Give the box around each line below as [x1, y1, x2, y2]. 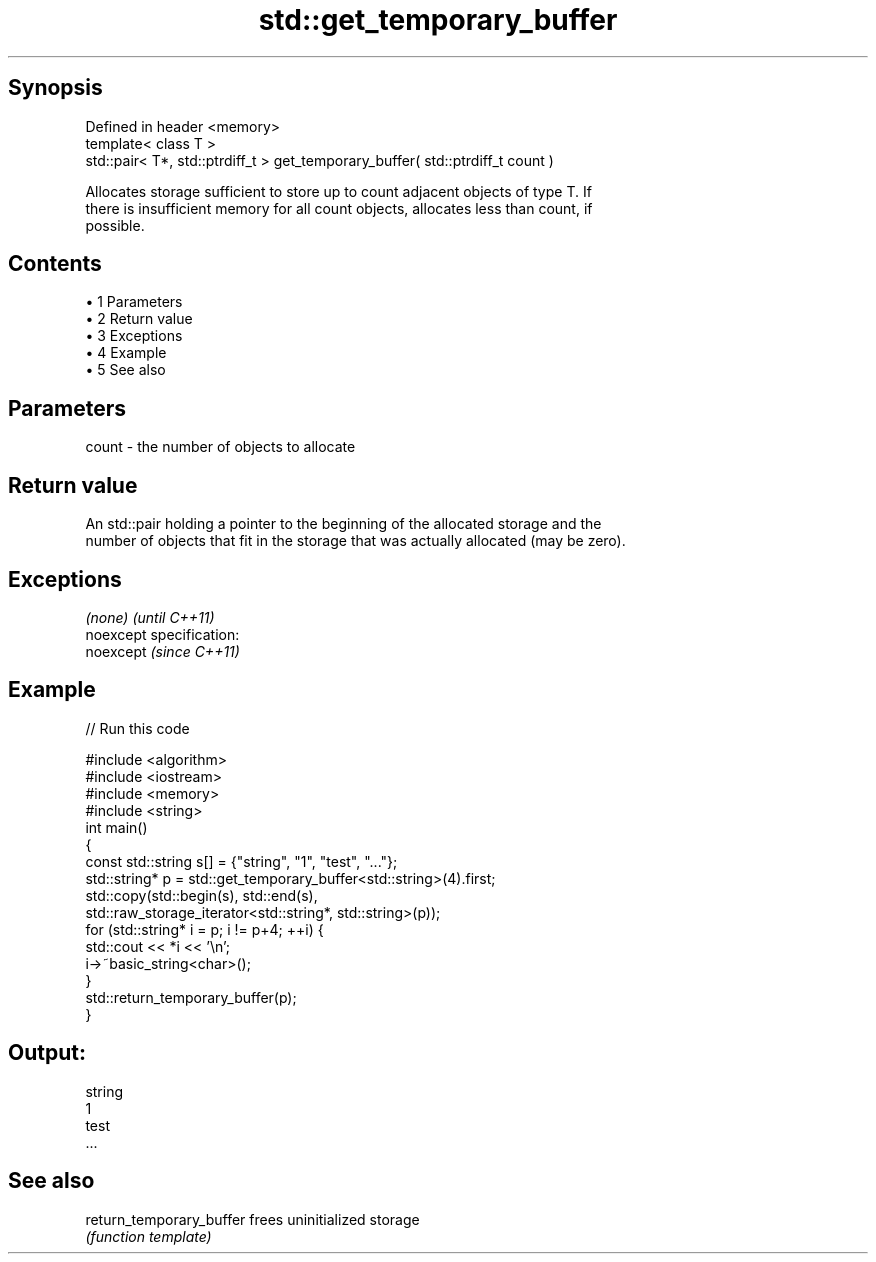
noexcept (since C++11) [85, 642, 240, 660]
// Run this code [85, 719, 190, 737]
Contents [8, 251, 102, 277]
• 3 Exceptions [85, 327, 183, 345]
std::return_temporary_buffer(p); [85, 988, 297, 1006]
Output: [8, 1040, 86, 1066]
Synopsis [8, 75, 103, 101]
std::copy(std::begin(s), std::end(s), [85, 886, 318, 904]
